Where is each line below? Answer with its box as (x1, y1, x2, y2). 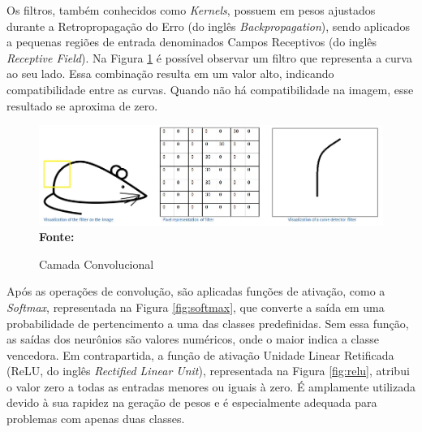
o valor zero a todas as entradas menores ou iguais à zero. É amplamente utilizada (6, 378, 416, 395)
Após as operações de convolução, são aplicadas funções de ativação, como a (6, 283, 385, 300)
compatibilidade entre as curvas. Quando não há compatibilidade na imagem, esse (6, 80, 414, 97)
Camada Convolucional (39, 255, 154, 272)
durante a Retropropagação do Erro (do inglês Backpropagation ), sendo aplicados (6, 17, 410, 34)
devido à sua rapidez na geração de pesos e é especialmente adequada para (6, 394, 377, 411)
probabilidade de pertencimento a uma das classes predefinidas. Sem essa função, (6, 314, 409, 331)
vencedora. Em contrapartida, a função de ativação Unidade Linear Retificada (6, 346, 394, 363)
